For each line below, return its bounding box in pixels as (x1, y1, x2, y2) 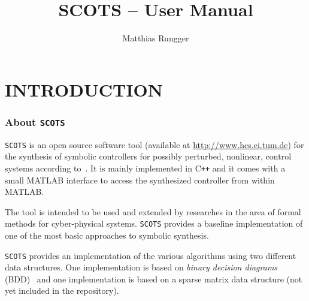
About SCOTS (5, 114, 65, 129)
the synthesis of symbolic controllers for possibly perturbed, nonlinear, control (5, 150, 292, 162)
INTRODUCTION (5, 77, 163, 101)
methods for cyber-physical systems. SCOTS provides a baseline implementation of (5, 217, 303, 230)
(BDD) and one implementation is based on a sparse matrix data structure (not (5, 272, 302, 285)
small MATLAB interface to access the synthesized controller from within (5, 173, 275, 186)
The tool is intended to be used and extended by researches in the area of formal (5, 205, 301, 218)
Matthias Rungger (122, 32, 189, 44)
